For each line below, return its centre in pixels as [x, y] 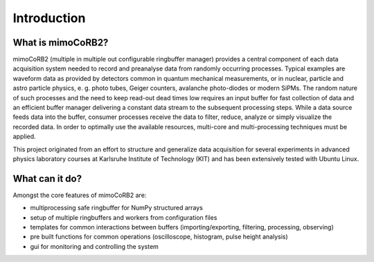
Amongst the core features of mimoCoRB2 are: [80, 195]
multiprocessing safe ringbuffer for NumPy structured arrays [117, 208]
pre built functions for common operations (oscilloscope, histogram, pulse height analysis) [159, 237]
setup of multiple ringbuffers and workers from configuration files [124, 217]
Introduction [49, 18]
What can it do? [47, 179]
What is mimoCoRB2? [61, 43]
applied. [24, 137]
